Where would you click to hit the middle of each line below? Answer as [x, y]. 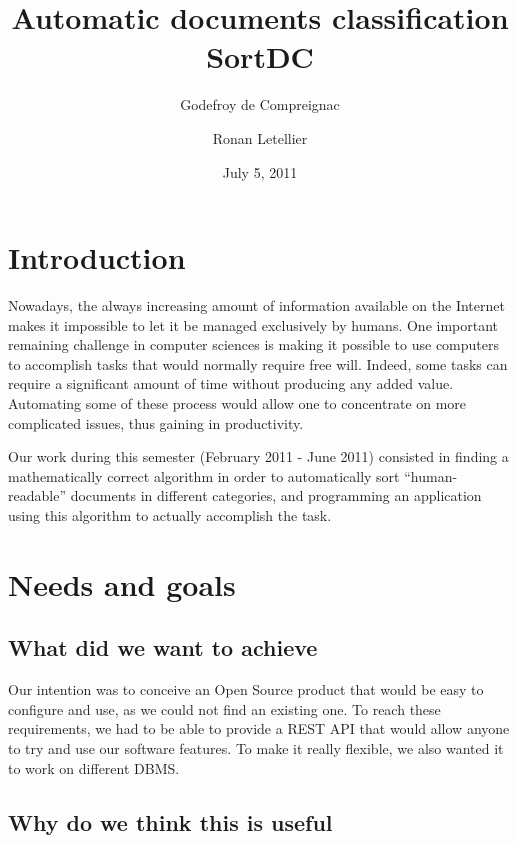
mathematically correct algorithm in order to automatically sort [204, 475]
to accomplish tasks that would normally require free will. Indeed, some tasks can [258, 363]
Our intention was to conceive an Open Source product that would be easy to [246, 689]
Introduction [97, 257]
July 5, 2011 [260, 171]
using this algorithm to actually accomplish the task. [170, 514]
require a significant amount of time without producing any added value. [231, 383]
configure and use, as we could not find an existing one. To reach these [224, 708]
